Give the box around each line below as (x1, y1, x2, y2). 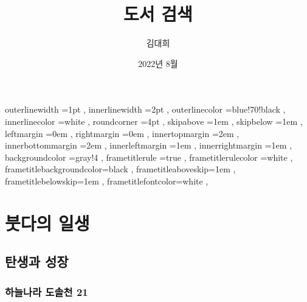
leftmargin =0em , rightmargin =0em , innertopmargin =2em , (5, 127, 240, 139)
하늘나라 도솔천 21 (5, 284, 88, 299)
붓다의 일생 (5, 210, 90, 235)
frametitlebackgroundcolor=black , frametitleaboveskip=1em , (5, 163, 236, 175)
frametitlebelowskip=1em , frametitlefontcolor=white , (5, 174, 209, 187)
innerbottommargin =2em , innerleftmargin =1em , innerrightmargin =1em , (5, 139, 292, 152)
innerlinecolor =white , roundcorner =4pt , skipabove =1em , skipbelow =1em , (5, 114, 303, 127)
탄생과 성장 (5, 252, 69, 271)
